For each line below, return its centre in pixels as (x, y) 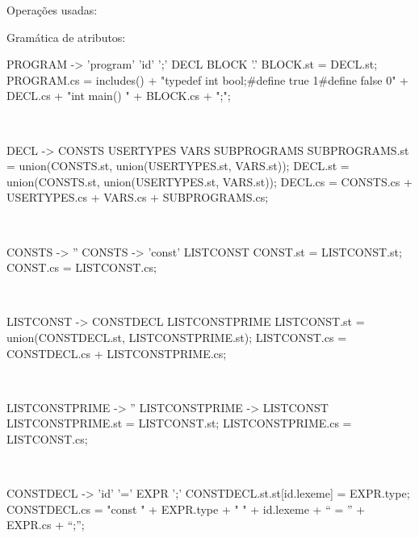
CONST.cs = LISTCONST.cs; (82, 267)
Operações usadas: (52, 10)
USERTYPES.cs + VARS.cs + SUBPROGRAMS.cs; (138, 197)
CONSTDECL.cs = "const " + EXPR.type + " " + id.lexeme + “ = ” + (186, 509)
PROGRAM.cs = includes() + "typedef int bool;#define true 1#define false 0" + (207, 79)
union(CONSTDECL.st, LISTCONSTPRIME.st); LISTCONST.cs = (177, 337)
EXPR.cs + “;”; (46, 525)
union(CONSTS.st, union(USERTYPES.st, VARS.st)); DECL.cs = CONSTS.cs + (209, 181)
